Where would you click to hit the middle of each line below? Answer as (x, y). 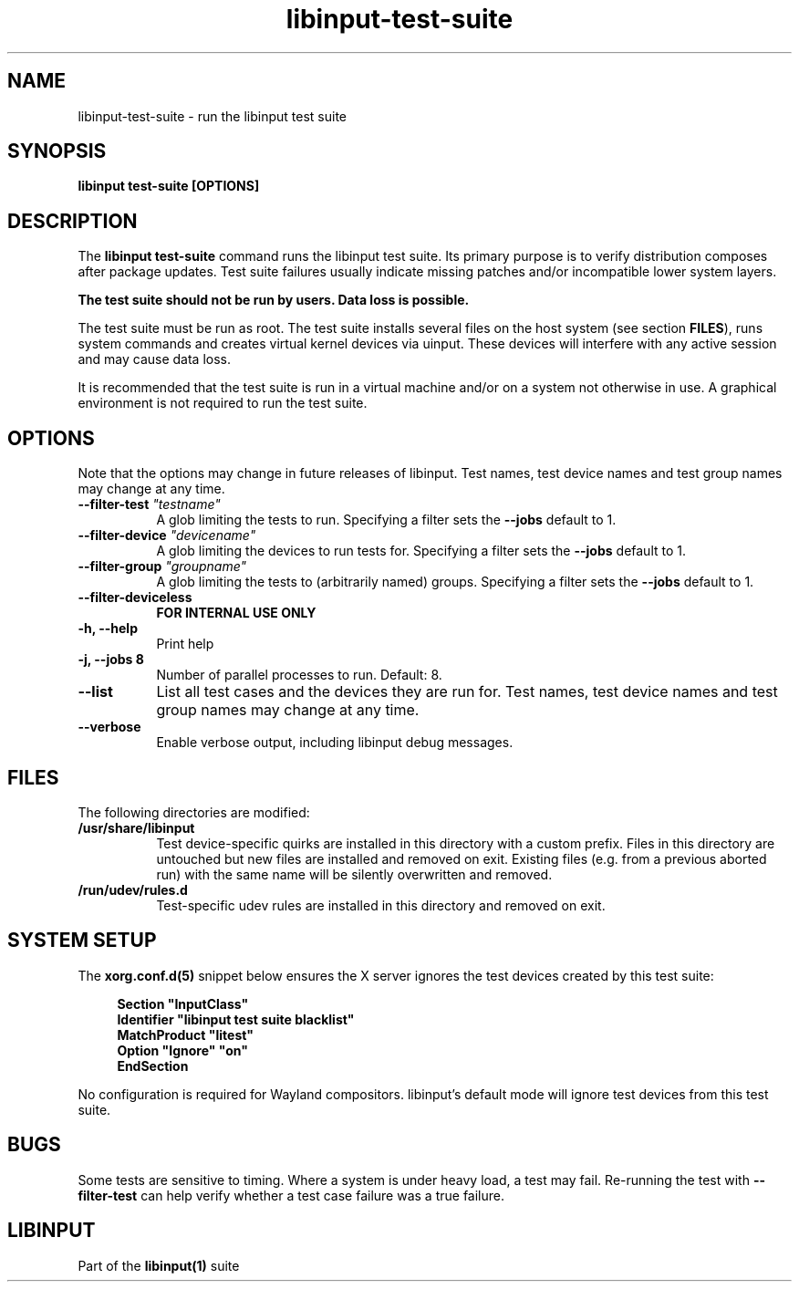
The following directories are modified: (194, 812)
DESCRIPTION (73, 221)
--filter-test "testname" (149, 504)
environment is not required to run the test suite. (223, 403)
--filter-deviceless (135, 598)
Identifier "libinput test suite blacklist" (236, 1019)
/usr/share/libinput (136, 827)
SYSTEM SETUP (82, 941)
